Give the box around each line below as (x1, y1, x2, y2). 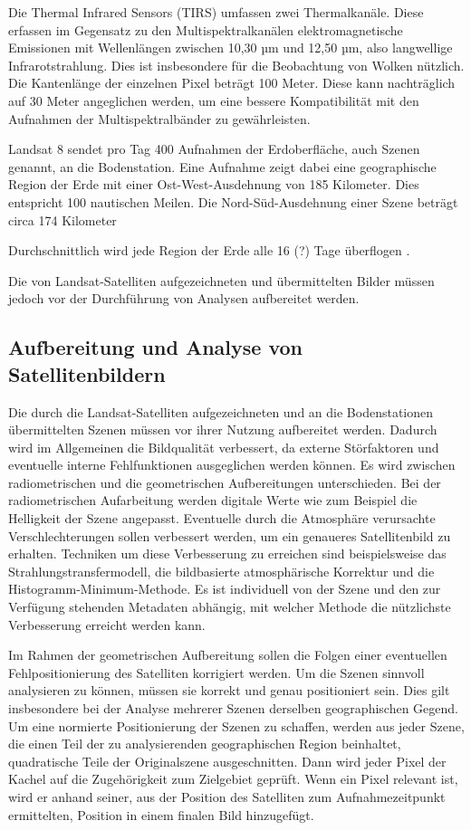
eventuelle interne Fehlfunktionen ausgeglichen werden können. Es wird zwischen (8, 455, 456, 474)
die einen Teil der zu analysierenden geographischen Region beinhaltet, (8, 734, 401, 753)
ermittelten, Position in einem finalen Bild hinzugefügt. (8, 805, 314, 824)
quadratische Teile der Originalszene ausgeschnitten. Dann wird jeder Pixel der (8, 751, 447, 770)
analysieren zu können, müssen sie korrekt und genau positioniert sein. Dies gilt (8, 681, 450, 700)
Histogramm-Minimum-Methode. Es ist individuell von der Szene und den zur (8, 579, 441, 598)
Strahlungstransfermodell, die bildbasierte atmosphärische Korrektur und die (8, 561, 435, 580)
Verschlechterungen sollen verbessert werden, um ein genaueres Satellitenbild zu (8, 526, 451, 545)
